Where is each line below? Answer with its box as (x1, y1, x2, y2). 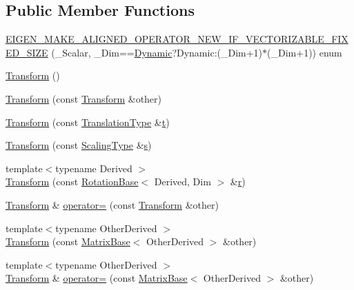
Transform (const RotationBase (6, 174, 139, 189)
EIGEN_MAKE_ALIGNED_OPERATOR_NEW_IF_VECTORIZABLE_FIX (6, 32, 348, 46)
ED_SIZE (6, 45, 48, 59)
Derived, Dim (154, 174, 211, 189)
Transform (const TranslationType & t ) (6, 114, 170, 129)
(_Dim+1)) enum (267, 45, 342, 59)
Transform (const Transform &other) (6, 91, 162, 105)
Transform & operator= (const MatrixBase (6, 271, 188, 285)
